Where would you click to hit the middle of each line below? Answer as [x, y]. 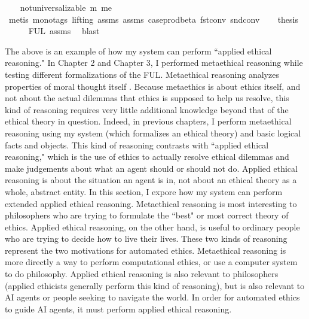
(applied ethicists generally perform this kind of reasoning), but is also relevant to [155, 285]
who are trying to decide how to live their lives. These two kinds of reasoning [146, 239]
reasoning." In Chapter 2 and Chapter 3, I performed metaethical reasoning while [154, 63]
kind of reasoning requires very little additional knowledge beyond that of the [147, 109]
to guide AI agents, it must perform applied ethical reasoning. [118, 309]
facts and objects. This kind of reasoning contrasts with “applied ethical [137, 145]
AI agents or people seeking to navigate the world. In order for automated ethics [152, 297]
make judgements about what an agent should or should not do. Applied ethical [151, 168]
